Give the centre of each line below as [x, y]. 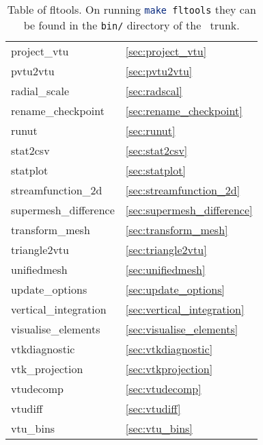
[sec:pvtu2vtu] [159, 71]
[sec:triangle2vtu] [166, 250]
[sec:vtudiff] [153, 408]
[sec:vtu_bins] [159, 428]
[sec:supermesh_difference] [189, 210]
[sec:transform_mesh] [177, 230]
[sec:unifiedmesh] [165, 269]
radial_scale [40, 91]
